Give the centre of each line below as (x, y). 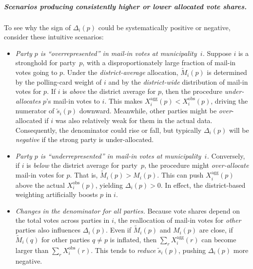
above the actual (40, 185)
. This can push (180, 175)
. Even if (119, 230)
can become (219, 239)
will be (239, 130)
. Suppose (217, 53)
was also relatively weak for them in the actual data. (134, 120)
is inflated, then (133, 239)
